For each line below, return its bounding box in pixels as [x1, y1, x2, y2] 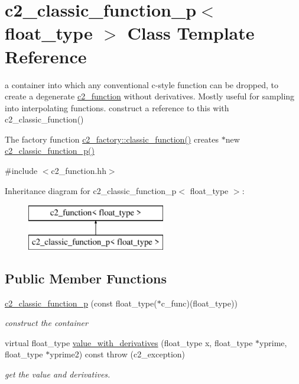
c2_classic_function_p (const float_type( [5, 296, 157, 309]
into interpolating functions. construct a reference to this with [5, 101, 229, 114]
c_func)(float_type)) [161, 296, 238, 309]
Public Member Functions [5, 269, 167, 287]
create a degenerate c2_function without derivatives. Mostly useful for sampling [5, 90, 295, 102]
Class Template [127, 21, 255, 45]
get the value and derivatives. [5, 368, 110, 380]
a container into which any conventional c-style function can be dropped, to [5, 78, 278, 91]
